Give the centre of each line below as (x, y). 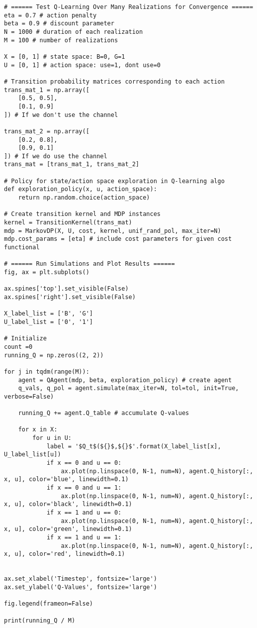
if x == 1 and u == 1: (84, 537)
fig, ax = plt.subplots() (47, 272)
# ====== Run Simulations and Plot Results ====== (89, 264)
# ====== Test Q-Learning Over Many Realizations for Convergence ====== (129, 7)
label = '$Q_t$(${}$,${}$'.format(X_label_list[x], (134, 446)
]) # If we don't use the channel (61, 115)
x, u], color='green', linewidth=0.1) (68, 529)
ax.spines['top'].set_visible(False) (66, 289)
